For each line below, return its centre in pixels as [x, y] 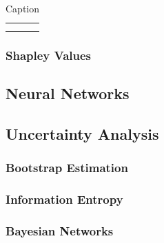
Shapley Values [49, 55]
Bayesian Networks [60, 230]
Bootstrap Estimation [67, 167]
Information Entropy [64, 199]
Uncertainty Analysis [82, 133]
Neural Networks [68, 93]
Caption [23, 8]
